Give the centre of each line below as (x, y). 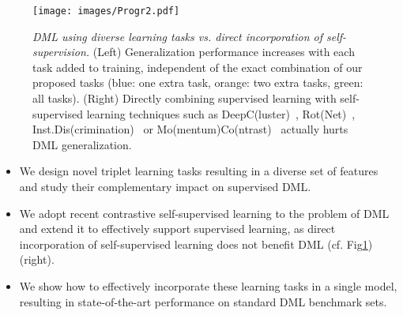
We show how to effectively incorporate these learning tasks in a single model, (208, 285)
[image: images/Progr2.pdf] (106, 11)
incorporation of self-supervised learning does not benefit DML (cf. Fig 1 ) (196, 244)
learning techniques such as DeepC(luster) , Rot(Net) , (221, 113)
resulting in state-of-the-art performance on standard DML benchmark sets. (203, 301)
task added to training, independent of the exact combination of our (198, 67)
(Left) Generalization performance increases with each (224, 52)
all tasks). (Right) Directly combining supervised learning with (185, 98)
